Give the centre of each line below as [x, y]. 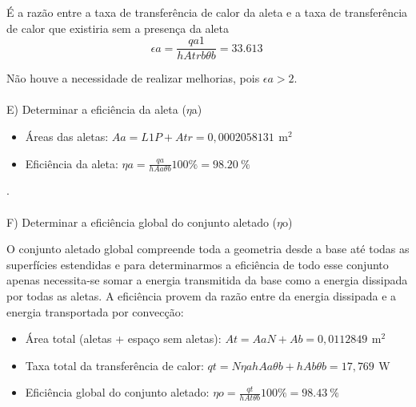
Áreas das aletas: [67, 137]
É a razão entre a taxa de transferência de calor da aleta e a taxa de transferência [207, 12]
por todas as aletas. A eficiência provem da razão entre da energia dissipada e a [202, 296]
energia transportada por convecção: [95, 311]
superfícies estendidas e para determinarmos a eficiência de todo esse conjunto [198, 264]
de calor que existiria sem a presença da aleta [118, 28]
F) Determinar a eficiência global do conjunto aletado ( [142, 222]
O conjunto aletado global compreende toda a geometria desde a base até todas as [208, 249]
